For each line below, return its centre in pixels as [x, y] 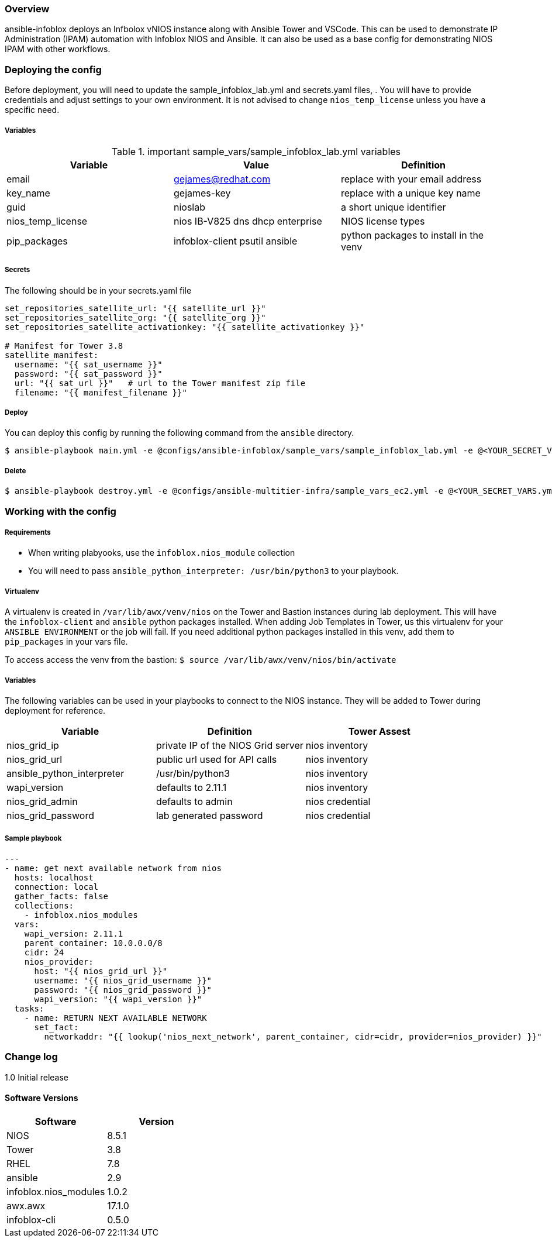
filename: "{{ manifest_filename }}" [101, 392]
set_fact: [56, 1027]
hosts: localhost [54, 877]
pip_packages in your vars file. [66, 642]
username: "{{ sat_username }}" [88, 364]
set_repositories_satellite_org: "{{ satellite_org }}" [135, 317]
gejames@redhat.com [222, 179]
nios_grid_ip [33, 745]
